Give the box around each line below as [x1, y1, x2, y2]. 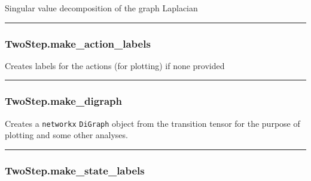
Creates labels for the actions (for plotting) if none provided [5, 59, 225, 71]
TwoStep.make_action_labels [5, 36, 151, 51]
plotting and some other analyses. [5, 129, 128, 141]
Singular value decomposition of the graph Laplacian [5, 2, 198, 14]
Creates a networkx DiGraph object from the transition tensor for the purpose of [5, 117, 300, 129]
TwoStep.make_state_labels [5, 163, 145, 177]
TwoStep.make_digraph [5, 93, 122, 108]
